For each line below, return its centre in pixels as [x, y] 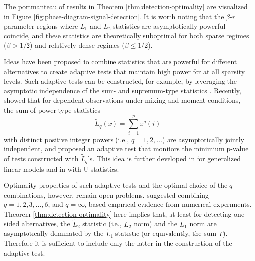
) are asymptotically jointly [203, 139]
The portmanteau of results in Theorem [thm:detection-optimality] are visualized [126, 6]
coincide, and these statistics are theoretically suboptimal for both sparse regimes [127, 35]
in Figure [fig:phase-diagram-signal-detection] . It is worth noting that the [114, 16]
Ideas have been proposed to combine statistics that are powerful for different [121, 61]
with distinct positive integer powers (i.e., [67, 139]
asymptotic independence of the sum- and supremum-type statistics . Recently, [123, 90]
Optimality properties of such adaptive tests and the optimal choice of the [116, 185]
